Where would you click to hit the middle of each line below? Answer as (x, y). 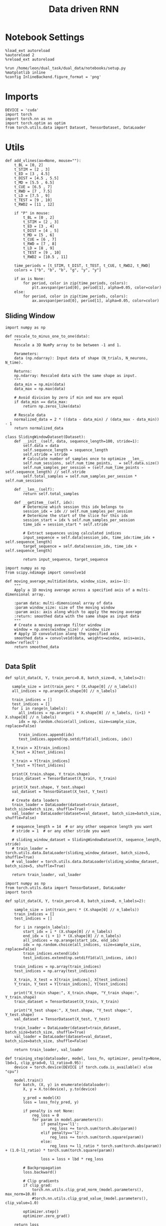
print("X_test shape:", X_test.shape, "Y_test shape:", (74, 1010)
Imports (22, 97)
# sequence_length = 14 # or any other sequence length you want (82, 827)
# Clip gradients (41, 1181)
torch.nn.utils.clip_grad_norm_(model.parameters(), (87, 1190)
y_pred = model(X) (42, 1098)
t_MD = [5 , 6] (39, 235)
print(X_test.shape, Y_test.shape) (49, 787)
